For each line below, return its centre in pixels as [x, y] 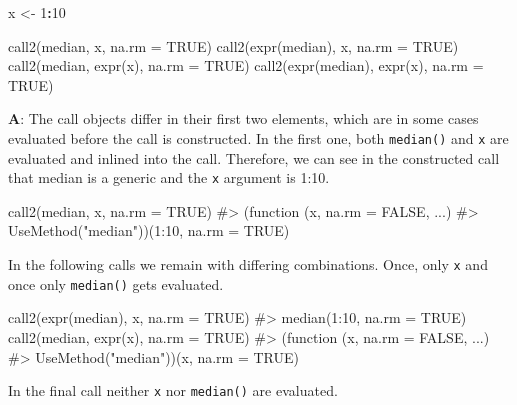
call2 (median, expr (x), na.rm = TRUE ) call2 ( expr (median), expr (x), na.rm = [246, 65]
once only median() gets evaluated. [116, 283]
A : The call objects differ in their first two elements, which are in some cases [243, 118]
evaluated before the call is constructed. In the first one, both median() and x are [258, 137]
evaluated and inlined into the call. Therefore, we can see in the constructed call [254, 157]
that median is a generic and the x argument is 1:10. [169, 177]
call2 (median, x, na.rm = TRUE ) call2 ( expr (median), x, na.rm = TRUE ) [233, 45]
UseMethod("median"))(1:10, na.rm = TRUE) [149, 230]
